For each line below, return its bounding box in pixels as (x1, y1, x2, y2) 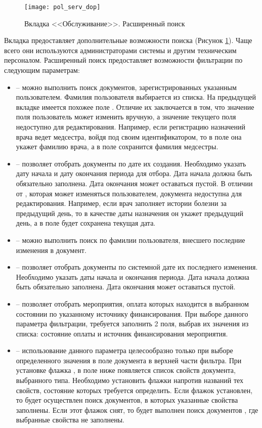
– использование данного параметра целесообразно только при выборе (16, 345, 233, 356)
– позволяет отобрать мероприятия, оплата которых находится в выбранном (16, 298, 249, 309)
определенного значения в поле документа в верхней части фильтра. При (16, 355, 242, 365)
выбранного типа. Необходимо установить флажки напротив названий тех (16, 375, 244, 386)
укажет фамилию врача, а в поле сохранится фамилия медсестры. (16, 141, 219, 152)
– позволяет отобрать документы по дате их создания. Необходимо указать (16, 158, 246, 168)
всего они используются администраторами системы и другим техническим (4, 45, 237, 55)
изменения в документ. (16, 244, 86, 255)
